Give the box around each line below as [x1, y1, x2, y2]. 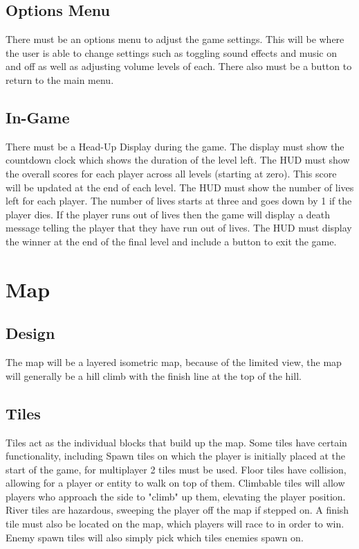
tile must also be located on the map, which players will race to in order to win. [6, 516, 344, 531]
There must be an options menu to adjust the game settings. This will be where [6, 32, 344, 46]
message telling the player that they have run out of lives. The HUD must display [6, 220, 352, 235]
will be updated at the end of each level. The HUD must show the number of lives [6, 180, 354, 194]
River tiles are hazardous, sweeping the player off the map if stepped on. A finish [6, 503, 349, 517]
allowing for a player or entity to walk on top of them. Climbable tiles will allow [6, 476, 345, 490]
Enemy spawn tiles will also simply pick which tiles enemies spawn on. [6, 530, 304, 544]
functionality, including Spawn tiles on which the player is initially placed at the [6, 448, 346, 463]
